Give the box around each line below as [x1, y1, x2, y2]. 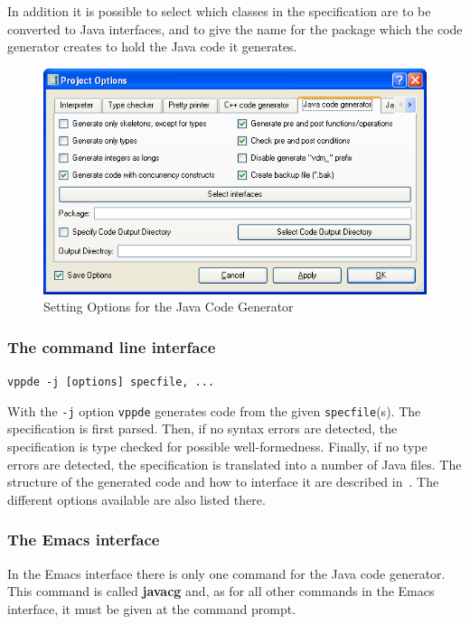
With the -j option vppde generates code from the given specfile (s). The [7, 401, 421, 420]
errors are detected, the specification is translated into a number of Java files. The [7, 454, 462, 473]
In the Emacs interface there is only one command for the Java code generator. [7, 563, 446, 582]
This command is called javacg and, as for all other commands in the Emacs [7, 582, 435, 601]
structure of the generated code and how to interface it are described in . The [7, 472, 439, 491]
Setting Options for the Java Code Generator [43, 297, 294, 316]
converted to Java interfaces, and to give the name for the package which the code [7, 19, 463, 38]
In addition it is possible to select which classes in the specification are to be [7, 2, 431, 20]
